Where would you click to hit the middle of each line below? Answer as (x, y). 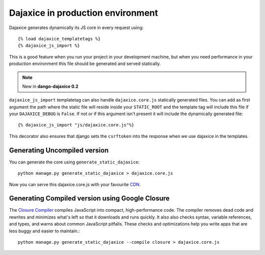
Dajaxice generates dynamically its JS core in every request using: (76, 28)
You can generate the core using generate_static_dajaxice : (74, 162)
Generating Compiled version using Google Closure (89, 199)
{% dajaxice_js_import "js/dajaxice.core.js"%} (76, 125)
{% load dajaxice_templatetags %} (59, 39)
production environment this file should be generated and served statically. (85, 64)
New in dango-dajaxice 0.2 (50, 86)
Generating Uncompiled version (59, 150)
